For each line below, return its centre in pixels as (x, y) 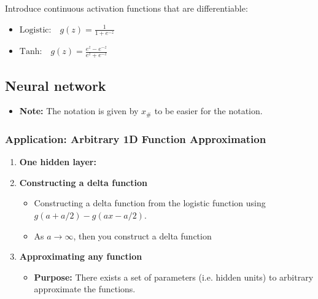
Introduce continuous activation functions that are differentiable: (126, 8)
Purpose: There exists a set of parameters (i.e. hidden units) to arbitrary (174, 277)
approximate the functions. (85, 289)
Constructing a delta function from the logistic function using (150, 203)
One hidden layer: (58, 162)
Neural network (56, 85)
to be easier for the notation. (208, 111)
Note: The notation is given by (79, 111)
